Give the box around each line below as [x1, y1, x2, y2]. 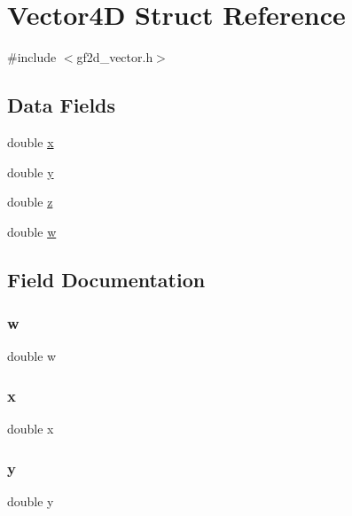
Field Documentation [7, 265, 206, 293]
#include [7, 48, 57, 66]
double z [7, 192, 53, 211]
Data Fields [7, 91, 116, 119]
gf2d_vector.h [76, 48, 153, 66]
